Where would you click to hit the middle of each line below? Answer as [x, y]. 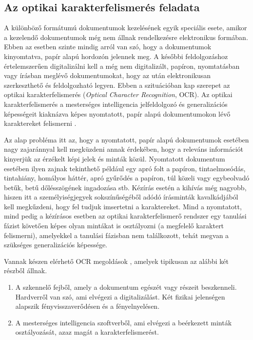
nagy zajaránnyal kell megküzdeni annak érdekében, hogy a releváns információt [124, 149]
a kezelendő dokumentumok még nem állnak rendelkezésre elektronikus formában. [126, 37]
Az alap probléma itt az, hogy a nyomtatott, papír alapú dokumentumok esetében [126, 139]
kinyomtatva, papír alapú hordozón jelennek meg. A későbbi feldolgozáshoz [116, 56]
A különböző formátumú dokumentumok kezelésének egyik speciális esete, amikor [126, 28]
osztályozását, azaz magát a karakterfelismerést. [87, 332]
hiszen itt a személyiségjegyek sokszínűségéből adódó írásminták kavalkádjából [121, 197]
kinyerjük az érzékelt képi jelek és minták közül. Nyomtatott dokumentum [115, 158]
